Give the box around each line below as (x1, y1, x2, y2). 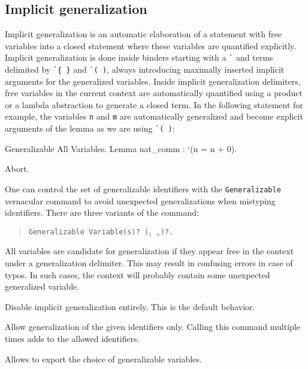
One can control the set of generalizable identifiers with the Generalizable (5, 182, 281, 195)
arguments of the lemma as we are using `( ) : (5, 122, 175, 135)
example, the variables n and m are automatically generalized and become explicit (5, 110, 303, 123)
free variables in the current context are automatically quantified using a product (5, 87, 303, 99)
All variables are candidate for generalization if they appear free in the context (5, 245, 294, 257)
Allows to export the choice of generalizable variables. (5, 352, 202, 365)
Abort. (5, 162, 29, 175)
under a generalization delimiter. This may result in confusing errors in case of (5, 257, 293, 269)
